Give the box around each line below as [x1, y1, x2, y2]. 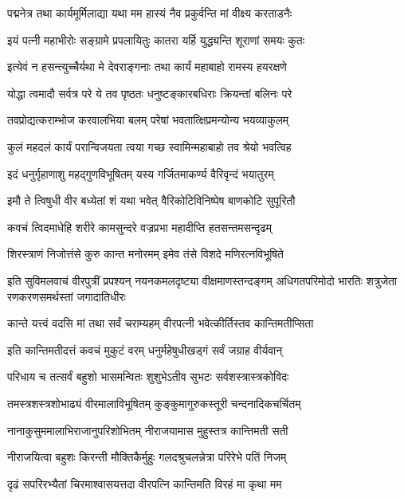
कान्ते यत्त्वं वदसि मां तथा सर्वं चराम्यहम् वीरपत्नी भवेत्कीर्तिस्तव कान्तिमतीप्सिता [7, 315, 314, 331]
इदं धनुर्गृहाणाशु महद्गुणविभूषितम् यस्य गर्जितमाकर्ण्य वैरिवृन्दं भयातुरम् [7, 165, 274, 182]
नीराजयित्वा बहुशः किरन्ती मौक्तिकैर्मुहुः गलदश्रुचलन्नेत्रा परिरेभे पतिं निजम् [7, 449, 287, 465]
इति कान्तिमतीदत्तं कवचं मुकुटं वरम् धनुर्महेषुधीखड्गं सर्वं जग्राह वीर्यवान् [7, 341, 283, 358]
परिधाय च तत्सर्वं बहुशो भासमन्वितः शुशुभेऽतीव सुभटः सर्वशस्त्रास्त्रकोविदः [7, 368, 289, 385]
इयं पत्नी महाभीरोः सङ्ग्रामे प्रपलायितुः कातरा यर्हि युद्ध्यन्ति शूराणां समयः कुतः [7, 31, 305, 48]
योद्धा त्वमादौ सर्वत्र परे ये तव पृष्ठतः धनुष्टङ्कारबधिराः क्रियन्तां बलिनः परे [7, 84, 292, 101]
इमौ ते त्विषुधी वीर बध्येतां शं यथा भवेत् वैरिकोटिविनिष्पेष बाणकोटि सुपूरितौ [7, 192, 296, 209]
